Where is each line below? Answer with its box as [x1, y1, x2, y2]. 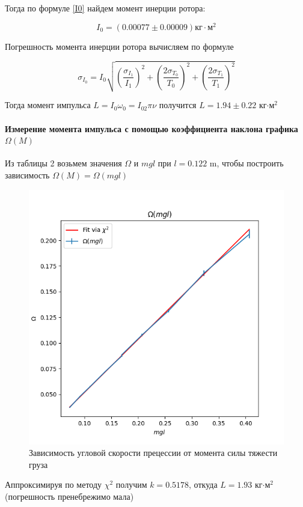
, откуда [189, 478, 218, 491]
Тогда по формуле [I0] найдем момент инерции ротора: [5, 2, 206, 14]
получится [159, 99, 197, 111]
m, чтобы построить [209, 157, 284, 169]
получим [115, 478, 147, 491]
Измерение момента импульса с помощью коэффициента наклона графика [5, 122, 298, 135]
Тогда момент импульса [5, 99, 91, 111]
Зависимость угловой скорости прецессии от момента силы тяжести [29, 446, 278, 459]
